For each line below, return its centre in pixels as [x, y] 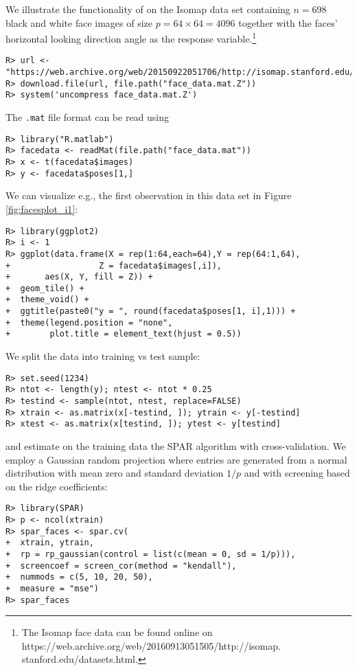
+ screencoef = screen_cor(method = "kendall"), [121, 566]
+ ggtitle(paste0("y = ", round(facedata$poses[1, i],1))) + [151, 311]
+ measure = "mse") [53, 588]
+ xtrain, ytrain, [50, 543]
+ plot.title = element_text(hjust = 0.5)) [124, 334]
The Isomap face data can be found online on [117, 632]
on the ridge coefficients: [57, 486]
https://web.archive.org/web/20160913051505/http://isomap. [151, 645]
